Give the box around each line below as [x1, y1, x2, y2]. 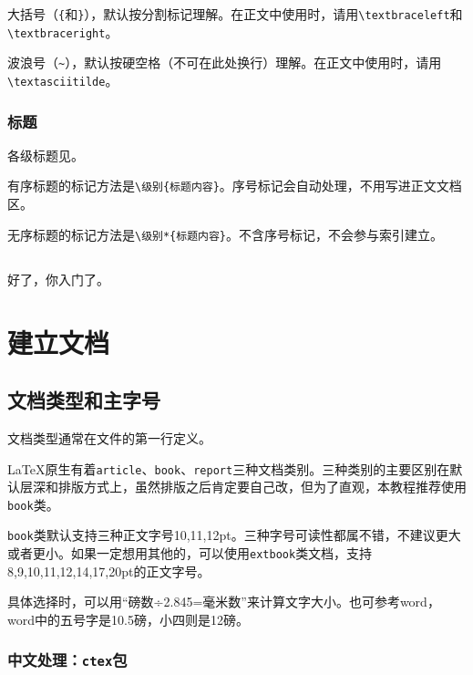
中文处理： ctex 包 [7, 649, 128, 671]
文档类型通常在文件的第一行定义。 [7, 428, 211, 447]
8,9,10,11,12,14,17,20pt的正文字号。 [7, 561, 211, 580]
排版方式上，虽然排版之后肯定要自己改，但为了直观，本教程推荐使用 [57, 477, 467, 496]
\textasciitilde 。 [7, 70, 118, 89]
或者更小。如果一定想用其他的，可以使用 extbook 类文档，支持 [7, 544, 373, 563]
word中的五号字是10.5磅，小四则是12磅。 [7, 609, 249, 628]
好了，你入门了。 [7, 269, 109, 288]
